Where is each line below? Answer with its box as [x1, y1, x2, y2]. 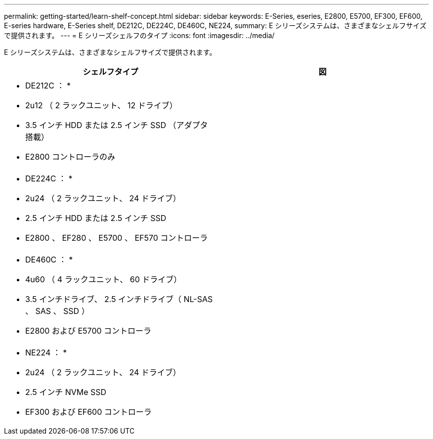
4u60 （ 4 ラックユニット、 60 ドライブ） [25, 274, 182, 284]
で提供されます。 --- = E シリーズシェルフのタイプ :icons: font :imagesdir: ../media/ [4, 31, 275, 40]
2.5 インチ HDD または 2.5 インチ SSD [25, 213, 167, 223]
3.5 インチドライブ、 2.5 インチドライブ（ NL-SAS [25, 294, 213, 304]
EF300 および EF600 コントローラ [25, 407, 152, 417]
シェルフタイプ [83, 67, 138, 77]
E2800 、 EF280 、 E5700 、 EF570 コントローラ [25, 233, 208, 243]
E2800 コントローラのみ [25, 152, 115, 162]
